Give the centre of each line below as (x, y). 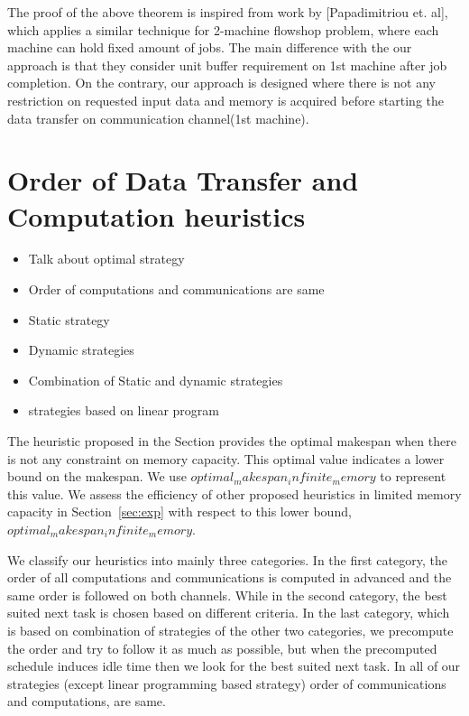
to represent (413, 476)
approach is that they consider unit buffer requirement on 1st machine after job (227, 65)
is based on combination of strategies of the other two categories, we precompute (230, 630)
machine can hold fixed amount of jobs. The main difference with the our (210, 47)
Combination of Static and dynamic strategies (156, 380)
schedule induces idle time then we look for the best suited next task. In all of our (234, 666)
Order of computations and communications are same (176, 289)
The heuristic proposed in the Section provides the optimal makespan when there (232, 441)
